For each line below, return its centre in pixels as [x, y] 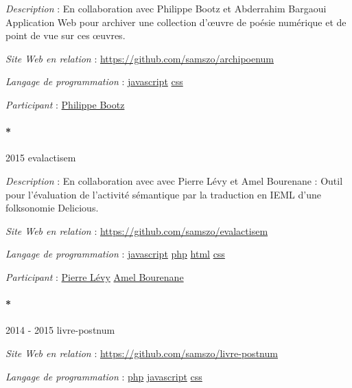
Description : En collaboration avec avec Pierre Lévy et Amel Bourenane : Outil [174, 180]
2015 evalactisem [41, 158]
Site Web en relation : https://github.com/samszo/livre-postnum [142, 353]
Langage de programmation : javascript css [94, 81]
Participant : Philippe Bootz [65, 104]
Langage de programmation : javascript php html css [115, 254]
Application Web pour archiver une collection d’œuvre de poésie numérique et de [176, 22]
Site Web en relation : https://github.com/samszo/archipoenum [140, 58]
